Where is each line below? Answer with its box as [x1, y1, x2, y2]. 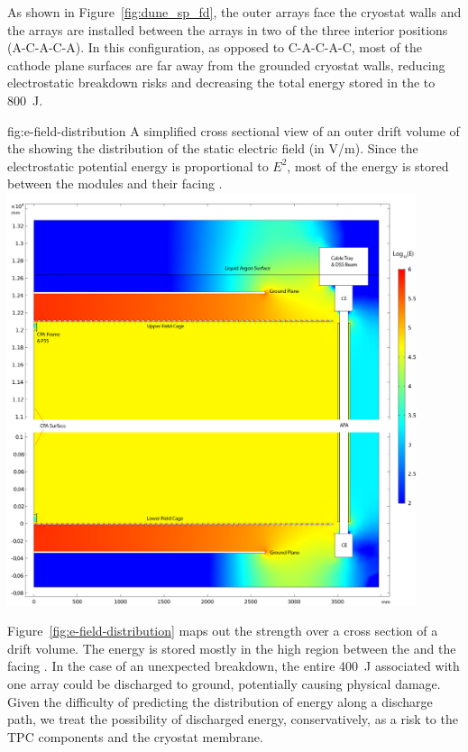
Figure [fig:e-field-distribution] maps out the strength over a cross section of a [7, 621, 438, 640]
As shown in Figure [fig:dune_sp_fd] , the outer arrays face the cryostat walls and [7, 3, 462, 21]
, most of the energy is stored [287, 156, 449, 175]
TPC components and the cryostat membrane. [7, 727, 263, 746]
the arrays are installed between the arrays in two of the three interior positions [7, 20, 448, 39]
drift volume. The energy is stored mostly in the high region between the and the [7, 638, 456, 657]
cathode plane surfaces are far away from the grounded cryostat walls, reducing [7, 55, 445, 74]
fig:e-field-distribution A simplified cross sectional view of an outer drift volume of [7, 121, 460, 140]
